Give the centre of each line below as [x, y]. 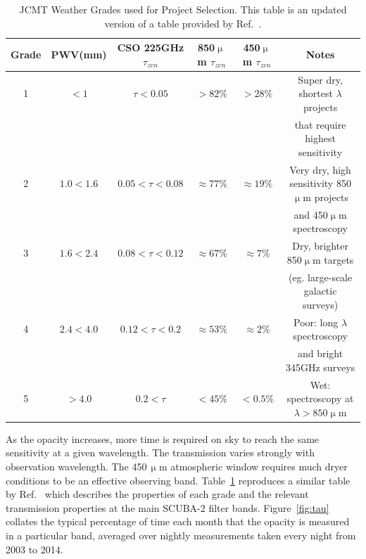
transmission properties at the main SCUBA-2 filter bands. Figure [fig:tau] [168, 507]
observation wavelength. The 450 [76, 466]
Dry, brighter [320, 246]
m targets [333, 259]
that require [320, 124]
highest [320, 138]
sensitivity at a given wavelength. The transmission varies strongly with [160, 452]
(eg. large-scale [320, 277]
